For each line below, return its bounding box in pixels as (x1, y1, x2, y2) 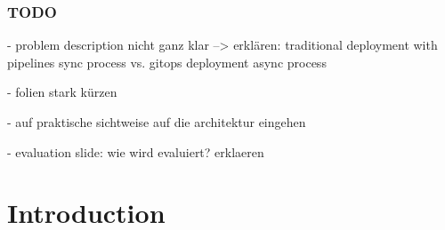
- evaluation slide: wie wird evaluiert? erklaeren (7, 142, 264, 161)
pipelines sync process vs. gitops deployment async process (7, 52, 327, 71)
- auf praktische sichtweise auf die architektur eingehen (7, 113, 306, 131)
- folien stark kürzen (7, 83, 117, 101)
